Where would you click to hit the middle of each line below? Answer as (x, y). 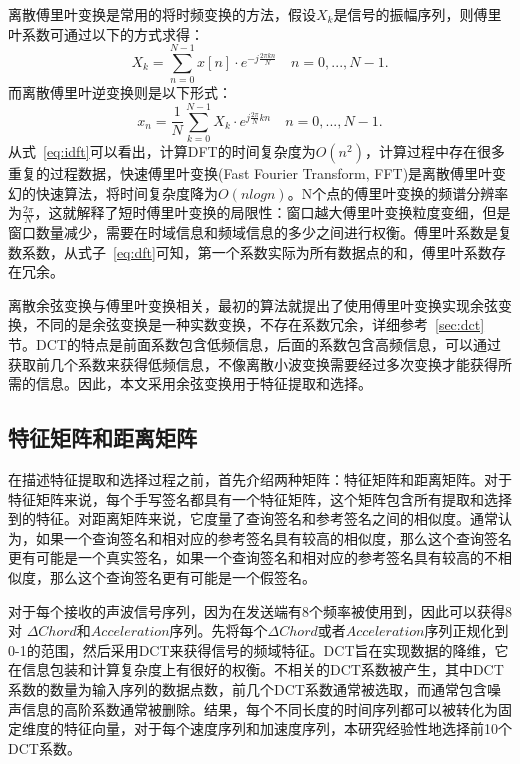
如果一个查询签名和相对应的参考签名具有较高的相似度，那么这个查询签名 (273, 537)
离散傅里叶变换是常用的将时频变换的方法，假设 (162, 14)
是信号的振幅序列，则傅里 (417, 14)
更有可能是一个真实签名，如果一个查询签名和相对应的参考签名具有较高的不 (253, 557)
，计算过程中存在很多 (434, 151)
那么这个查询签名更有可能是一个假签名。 (182, 576)
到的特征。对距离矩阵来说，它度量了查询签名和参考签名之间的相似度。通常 (253, 518)
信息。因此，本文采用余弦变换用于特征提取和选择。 (203, 383)
